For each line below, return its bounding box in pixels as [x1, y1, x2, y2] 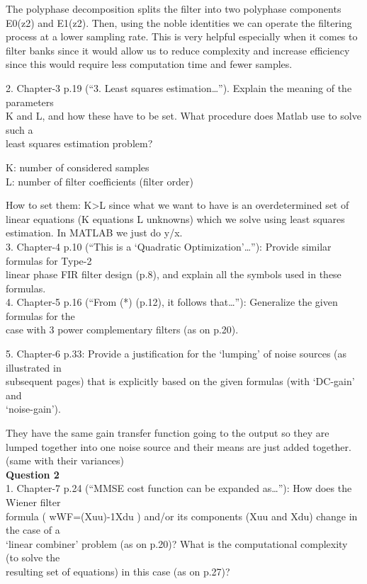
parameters [6, 94, 54, 109]
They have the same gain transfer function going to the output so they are [6, 425, 329, 440]
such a [6, 122, 33, 137]
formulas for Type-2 [6, 253, 92, 268]
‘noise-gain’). [6, 401, 61, 416]
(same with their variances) [6, 453, 125, 468]
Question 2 [6, 466, 60, 481]
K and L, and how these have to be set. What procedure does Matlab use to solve [6, 108, 361, 123]
